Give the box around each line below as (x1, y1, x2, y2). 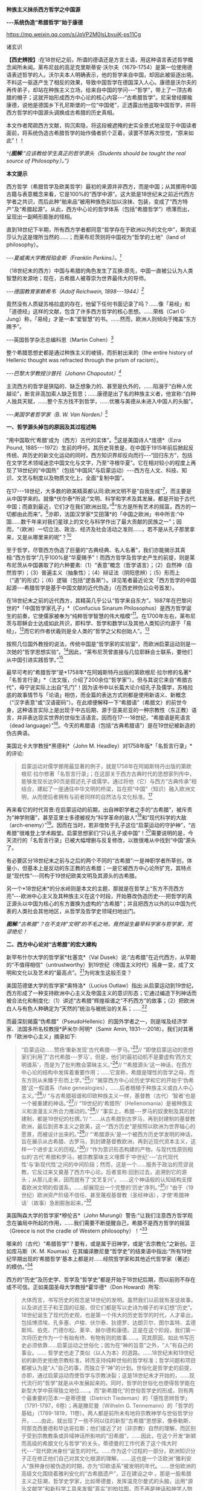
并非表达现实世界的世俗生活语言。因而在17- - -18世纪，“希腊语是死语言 (16, 714, 191, 721)
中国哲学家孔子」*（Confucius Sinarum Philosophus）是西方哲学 (25, 604, 187, 612)
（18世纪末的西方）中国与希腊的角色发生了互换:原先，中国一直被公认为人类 (6, 267, 193, 274)
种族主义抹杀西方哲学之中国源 (6, 6, 80, 13)
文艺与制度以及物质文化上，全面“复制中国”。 (16, 474, 128, 481)
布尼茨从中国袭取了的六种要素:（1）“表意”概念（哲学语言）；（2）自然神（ (6, 561, 187, 568)
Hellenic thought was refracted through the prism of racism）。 (6, 356, 162, 364)
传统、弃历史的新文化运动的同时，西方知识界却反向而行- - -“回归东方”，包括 (6, 451, 193, 458)
